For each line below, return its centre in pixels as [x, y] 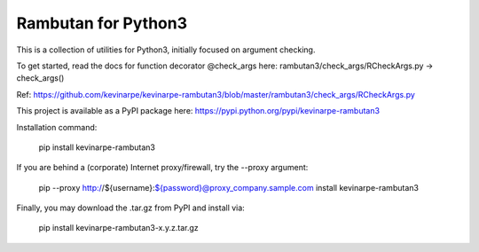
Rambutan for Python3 [102, 23]
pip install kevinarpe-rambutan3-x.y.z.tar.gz [118, 228]
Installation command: [57, 127]
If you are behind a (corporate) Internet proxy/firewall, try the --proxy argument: [162, 168]
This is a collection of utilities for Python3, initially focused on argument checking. [166, 50]
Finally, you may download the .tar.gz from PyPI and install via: [131, 208]
